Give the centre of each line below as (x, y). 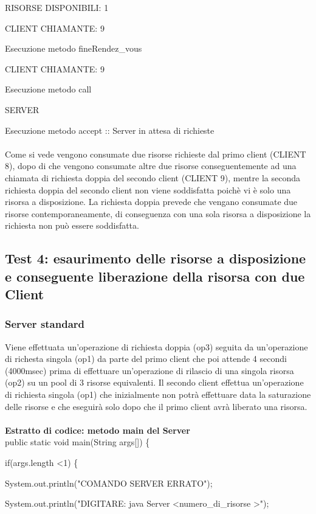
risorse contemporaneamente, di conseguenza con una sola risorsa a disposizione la (158, 213)
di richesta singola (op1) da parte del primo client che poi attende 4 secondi (146, 359)
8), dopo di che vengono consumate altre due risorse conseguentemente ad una (151, 166)
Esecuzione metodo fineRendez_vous (74, 48)
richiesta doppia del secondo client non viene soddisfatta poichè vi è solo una (148, 189)
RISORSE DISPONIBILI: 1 (57, 7)
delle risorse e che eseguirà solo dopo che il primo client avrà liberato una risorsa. (156, 406)
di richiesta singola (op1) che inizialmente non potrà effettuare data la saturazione (158, 394)
